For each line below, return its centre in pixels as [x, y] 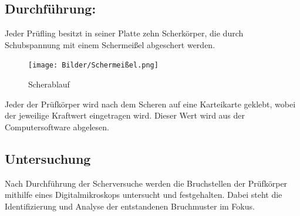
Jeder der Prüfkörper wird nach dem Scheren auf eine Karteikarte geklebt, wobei [150, 104]
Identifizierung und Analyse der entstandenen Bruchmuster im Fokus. [130, 206]
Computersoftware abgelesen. [57, 126]
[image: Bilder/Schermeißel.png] [93, 65]
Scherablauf [49, 84]
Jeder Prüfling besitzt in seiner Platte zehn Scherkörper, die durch [124, 33]
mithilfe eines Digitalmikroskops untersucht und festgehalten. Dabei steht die [144, 195]
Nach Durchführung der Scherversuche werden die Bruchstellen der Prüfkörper [146, 183]
